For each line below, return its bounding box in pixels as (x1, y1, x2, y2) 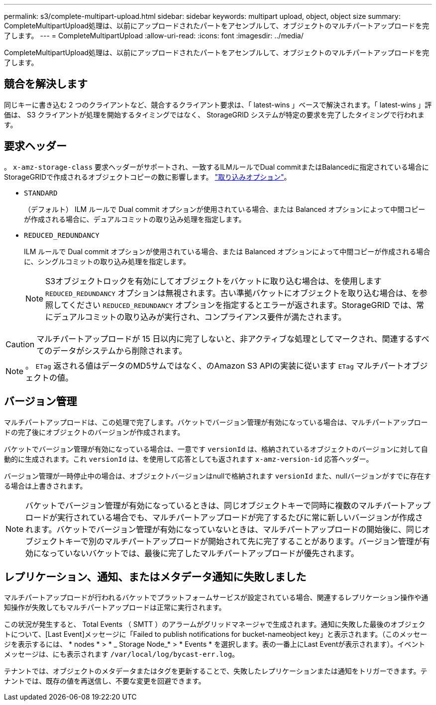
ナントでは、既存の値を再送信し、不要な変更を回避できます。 (4, 677, 206, 686)
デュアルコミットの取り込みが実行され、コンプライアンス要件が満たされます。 (53, 311, 346, 322)
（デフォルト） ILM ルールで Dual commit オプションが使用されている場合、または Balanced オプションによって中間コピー (24, 204, 426, 213)
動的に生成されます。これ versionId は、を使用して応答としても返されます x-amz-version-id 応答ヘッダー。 (4, 454, 373, 463)
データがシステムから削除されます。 (52, 345, 187, 356)
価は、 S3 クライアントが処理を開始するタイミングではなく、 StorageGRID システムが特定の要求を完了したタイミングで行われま (4, 110, 425, 119)
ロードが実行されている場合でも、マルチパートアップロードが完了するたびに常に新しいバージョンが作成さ (25, 512, 423, 522)
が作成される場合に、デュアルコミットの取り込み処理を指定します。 (24, 214, 246, 223)
